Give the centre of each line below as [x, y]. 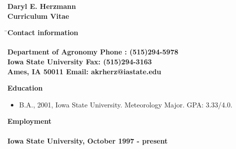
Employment [30, 121]
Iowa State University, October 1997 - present [88, 140]
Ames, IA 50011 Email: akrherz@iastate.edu [84, 71]
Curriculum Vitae [38, 16]
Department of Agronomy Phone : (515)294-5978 [93, 52]
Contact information [43, 32]
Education [25, 88]
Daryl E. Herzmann [42, 6]
